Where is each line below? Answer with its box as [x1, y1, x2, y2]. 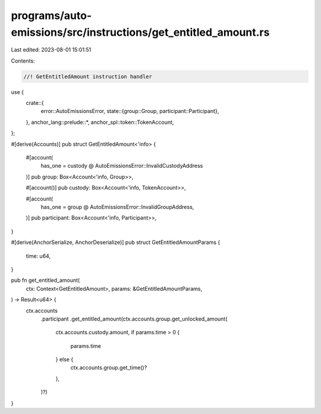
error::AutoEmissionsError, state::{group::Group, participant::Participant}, [40, 108, 219, 115]
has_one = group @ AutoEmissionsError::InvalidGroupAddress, [40, 203, 194, 211]
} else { [55, 356, 74, 363]
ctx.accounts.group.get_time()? [70, 364, 147, 371]
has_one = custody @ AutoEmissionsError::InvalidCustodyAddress [40, 162, 203, 170]
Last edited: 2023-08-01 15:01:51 [11, 46, 92, 54]
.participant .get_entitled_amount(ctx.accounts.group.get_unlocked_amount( [40, 315, 228, 322]
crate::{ [26, 99, 44, 106]
